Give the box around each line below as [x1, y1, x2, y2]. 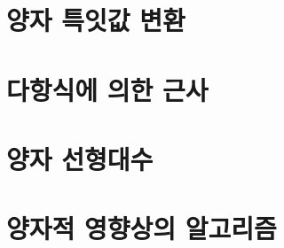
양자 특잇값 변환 [6, 2, 185, 38]
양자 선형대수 [6, 140, 154, 176]
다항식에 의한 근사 [6, 71, 209, 107]
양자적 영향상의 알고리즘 [6, 210, 277, 246]
